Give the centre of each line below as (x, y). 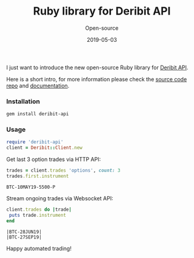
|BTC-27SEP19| (24, 237)
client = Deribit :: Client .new (45, 148)
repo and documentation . (38, 86)
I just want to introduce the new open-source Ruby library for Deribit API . (97, 67)
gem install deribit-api (38, 114)
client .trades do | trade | (39, 209)
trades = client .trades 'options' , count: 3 (63, 171)
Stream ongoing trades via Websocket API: (60, 198)
